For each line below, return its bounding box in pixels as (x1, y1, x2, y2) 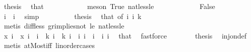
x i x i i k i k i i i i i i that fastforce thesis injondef (4, 30, 246, 40)
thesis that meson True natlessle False (4, 1, 215, 11)
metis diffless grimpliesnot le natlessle (4, 20, 124, 31)
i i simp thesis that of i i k (4, 10, 142, 21)
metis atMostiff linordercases (4, 40, 95, 50)
